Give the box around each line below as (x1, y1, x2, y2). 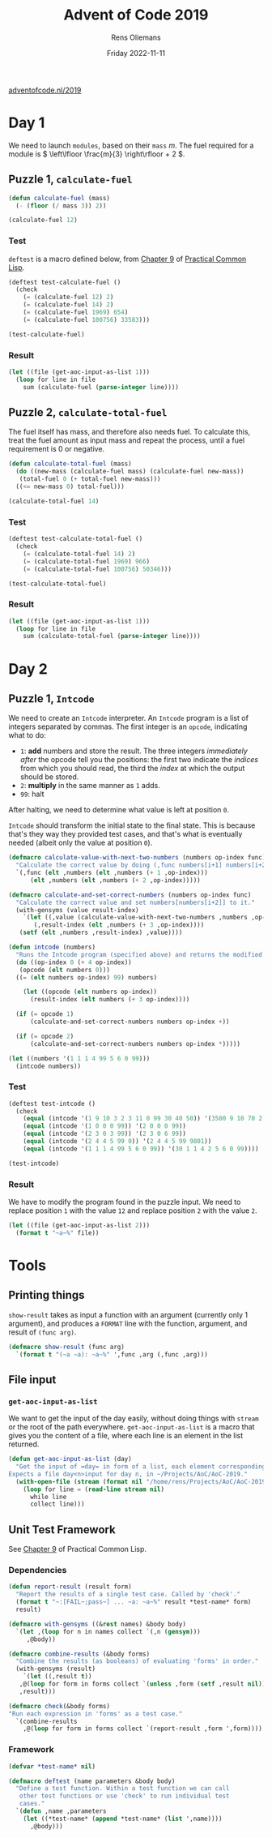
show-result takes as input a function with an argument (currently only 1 (8, 1309, 249, 1319)
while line (29, 1493, 67, 1501)
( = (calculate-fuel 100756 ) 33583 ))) (23, 315, 151, 323)
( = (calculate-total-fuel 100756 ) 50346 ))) (23, 565, 172, 573)
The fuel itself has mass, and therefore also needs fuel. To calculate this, (8, 427, 251, 437)
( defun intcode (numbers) (8, 943, 96, 952)
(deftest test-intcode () (8, 1099, 96, 1108)
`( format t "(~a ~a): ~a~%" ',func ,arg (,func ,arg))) (15, 1350, 208, 1359)
